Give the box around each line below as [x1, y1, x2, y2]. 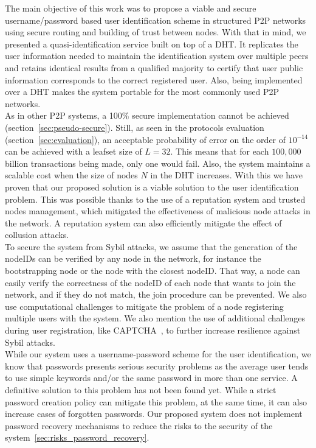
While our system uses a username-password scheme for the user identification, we [5, 348, 311, 360]
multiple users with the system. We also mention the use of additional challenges [5, 312, 306, 324]
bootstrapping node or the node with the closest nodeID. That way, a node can [5, 264, 300, 277]
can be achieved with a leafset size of [5, 145, 142, 158]
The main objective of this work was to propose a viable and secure [5, 2, 256, 14]
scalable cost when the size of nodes [5, 169, 138, 181]
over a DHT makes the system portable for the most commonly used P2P [5, 85, 279, 98]
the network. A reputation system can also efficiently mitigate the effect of [5, 216, 282, 229]
